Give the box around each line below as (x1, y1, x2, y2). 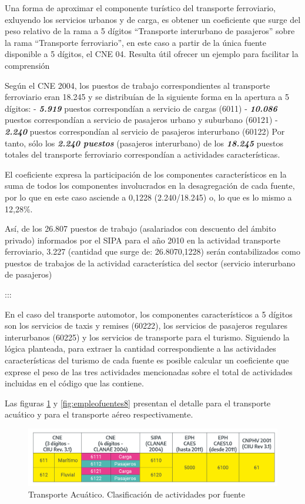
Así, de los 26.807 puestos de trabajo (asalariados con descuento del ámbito (5, 222, 276, 235)
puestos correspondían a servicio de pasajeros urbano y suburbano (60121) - (5, 114, 278, 126)
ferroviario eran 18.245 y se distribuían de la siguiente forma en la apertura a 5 (5, 91, 289, 103)
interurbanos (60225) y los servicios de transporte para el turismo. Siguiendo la (5, 331, 290, 343)
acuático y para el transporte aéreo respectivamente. (5, 408, 193, 420)
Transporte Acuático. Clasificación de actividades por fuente (28, 488, 246, 500)
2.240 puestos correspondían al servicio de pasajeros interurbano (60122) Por (5, 125, 285, 137)
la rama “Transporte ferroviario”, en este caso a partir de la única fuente (5, 36, 267, 48)
